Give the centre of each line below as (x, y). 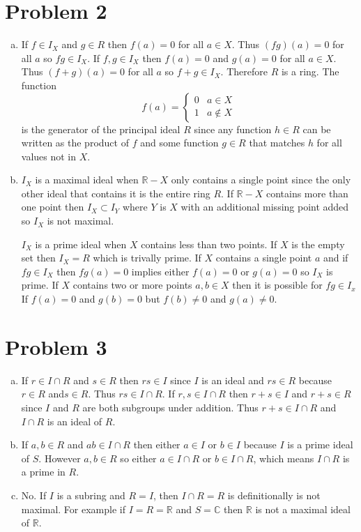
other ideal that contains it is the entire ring (116, 193)
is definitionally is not (274, 495)
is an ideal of (75, 421)
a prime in (43, 472)
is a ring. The (310, 71)
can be (317, 129)
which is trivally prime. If (147, 258)
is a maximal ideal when (87, 180)
